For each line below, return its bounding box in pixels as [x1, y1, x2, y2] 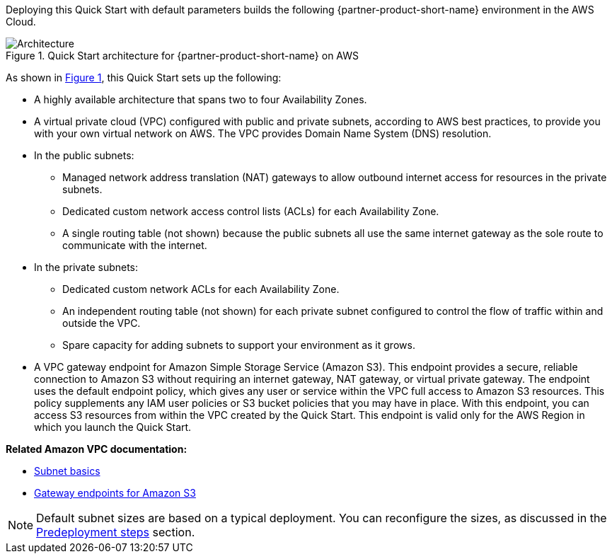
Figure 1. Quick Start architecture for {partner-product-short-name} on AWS [6, 50, 359, 62]
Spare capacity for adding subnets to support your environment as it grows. [62, 339, 415, 351]
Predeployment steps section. [36, 525, 195, 539]
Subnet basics [34, 465, 100, 477]
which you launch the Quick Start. [34, 421, 192, 433]
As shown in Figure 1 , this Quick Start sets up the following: [6, 71, 282, 83]
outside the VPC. [62, 317, 141, 329]
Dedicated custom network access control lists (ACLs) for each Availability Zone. [62, 205, 439, 217]
